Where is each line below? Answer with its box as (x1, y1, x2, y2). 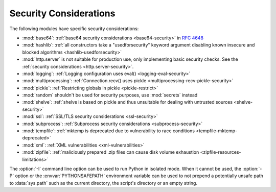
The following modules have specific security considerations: (9, 26, 139, 32)
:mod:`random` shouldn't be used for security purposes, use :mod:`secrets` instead (22, 92, 198, 98)
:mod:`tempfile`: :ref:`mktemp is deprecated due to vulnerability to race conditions (22, 128, 195, 134)
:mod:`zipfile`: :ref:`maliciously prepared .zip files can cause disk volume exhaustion (22, 149, 199, 155)
